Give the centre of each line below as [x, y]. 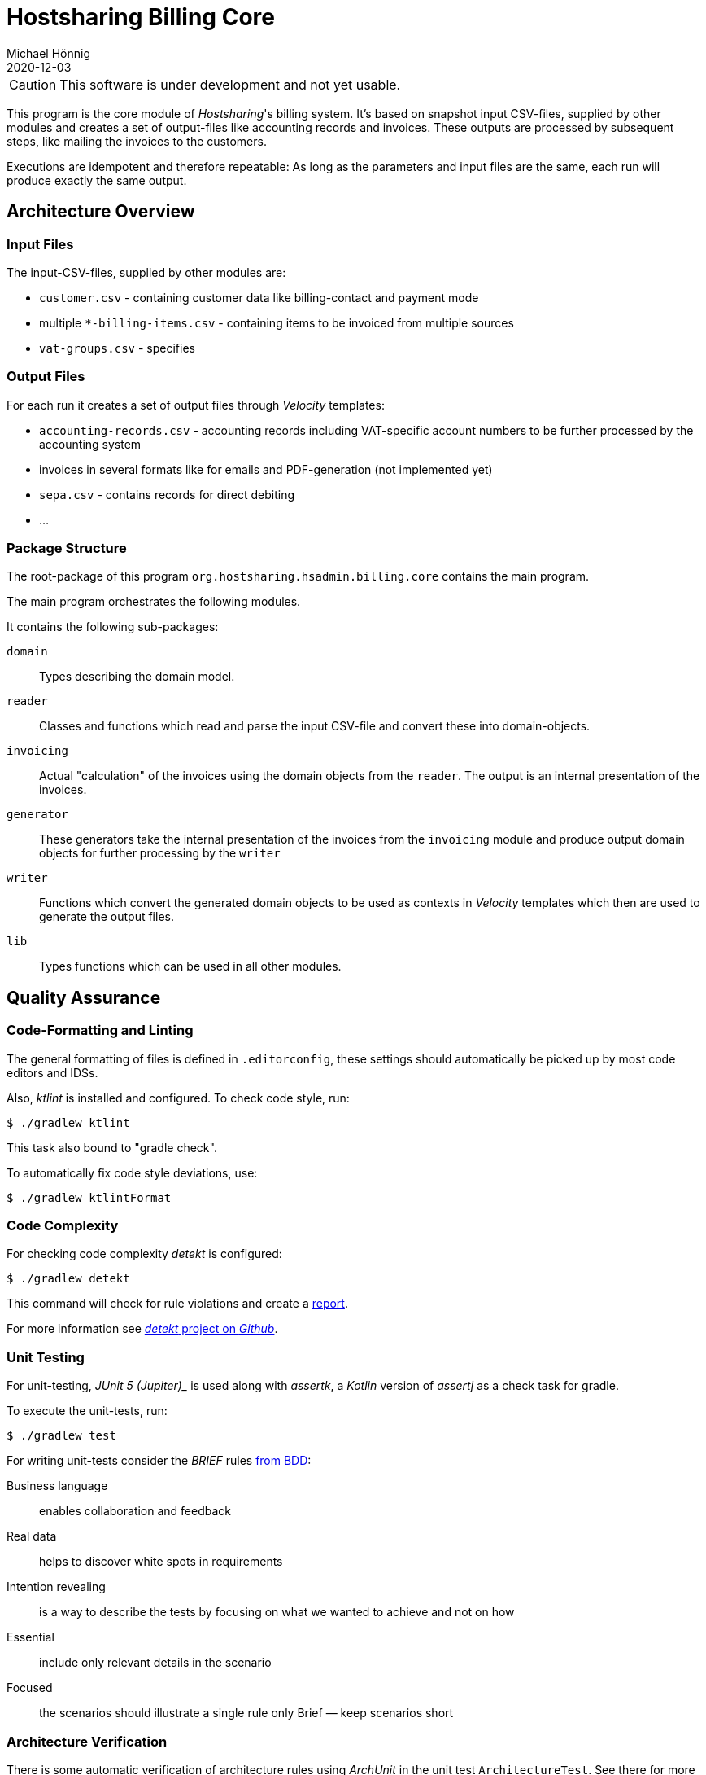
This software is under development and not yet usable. [230, 84]
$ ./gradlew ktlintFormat [89, 1197]
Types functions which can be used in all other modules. [190, 966]
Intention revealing [56, 1587]
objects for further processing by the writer [160, 853]
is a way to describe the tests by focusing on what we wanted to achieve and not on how [277, 1612]
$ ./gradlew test [61, 1436]
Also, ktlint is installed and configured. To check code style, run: [178, 1098]
